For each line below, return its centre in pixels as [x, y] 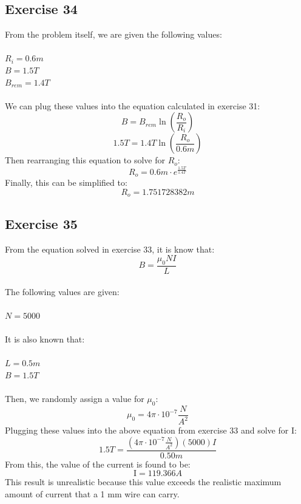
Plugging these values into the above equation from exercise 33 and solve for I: [151, 430]
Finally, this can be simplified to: [66, 182]
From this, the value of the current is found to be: [98, 464]
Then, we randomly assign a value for [75, 398]
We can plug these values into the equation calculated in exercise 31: [133, 105]
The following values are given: [62, 291]
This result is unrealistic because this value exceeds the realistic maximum [143, 482]
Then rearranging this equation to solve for [85, 160]
